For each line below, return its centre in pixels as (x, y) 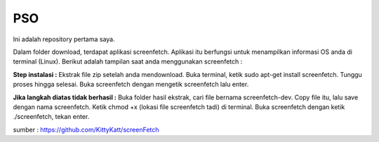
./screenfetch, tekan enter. (51, 117)
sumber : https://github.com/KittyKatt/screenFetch (86, 129)
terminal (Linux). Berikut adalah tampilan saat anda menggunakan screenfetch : (128, 62)
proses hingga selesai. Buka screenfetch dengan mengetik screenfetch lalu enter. (131, 85)
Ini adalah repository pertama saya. (64, 39)
